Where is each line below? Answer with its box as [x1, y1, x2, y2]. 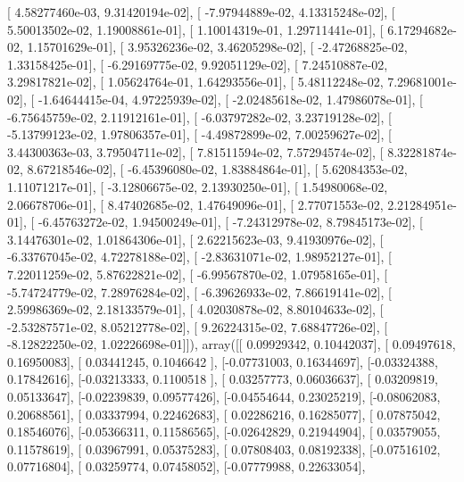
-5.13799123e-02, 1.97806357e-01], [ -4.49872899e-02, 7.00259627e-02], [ [7, 125, 392, 144]
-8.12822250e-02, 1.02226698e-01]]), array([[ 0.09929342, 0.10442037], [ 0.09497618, [7, 335, 456, 353]
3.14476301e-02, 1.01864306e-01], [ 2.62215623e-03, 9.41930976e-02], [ [7, 229, 384, 248]
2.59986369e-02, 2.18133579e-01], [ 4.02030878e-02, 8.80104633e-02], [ [7, 300, 384, 319]
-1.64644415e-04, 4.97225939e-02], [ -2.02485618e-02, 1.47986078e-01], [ [37, 89, 423, 108]
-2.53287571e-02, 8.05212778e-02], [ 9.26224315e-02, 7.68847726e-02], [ [7, 317, 388, 336]
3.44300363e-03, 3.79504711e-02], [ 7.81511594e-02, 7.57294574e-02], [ [7, 142, 384, 161]
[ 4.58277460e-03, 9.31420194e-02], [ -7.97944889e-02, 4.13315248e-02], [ [7, 3, 395, 21]
